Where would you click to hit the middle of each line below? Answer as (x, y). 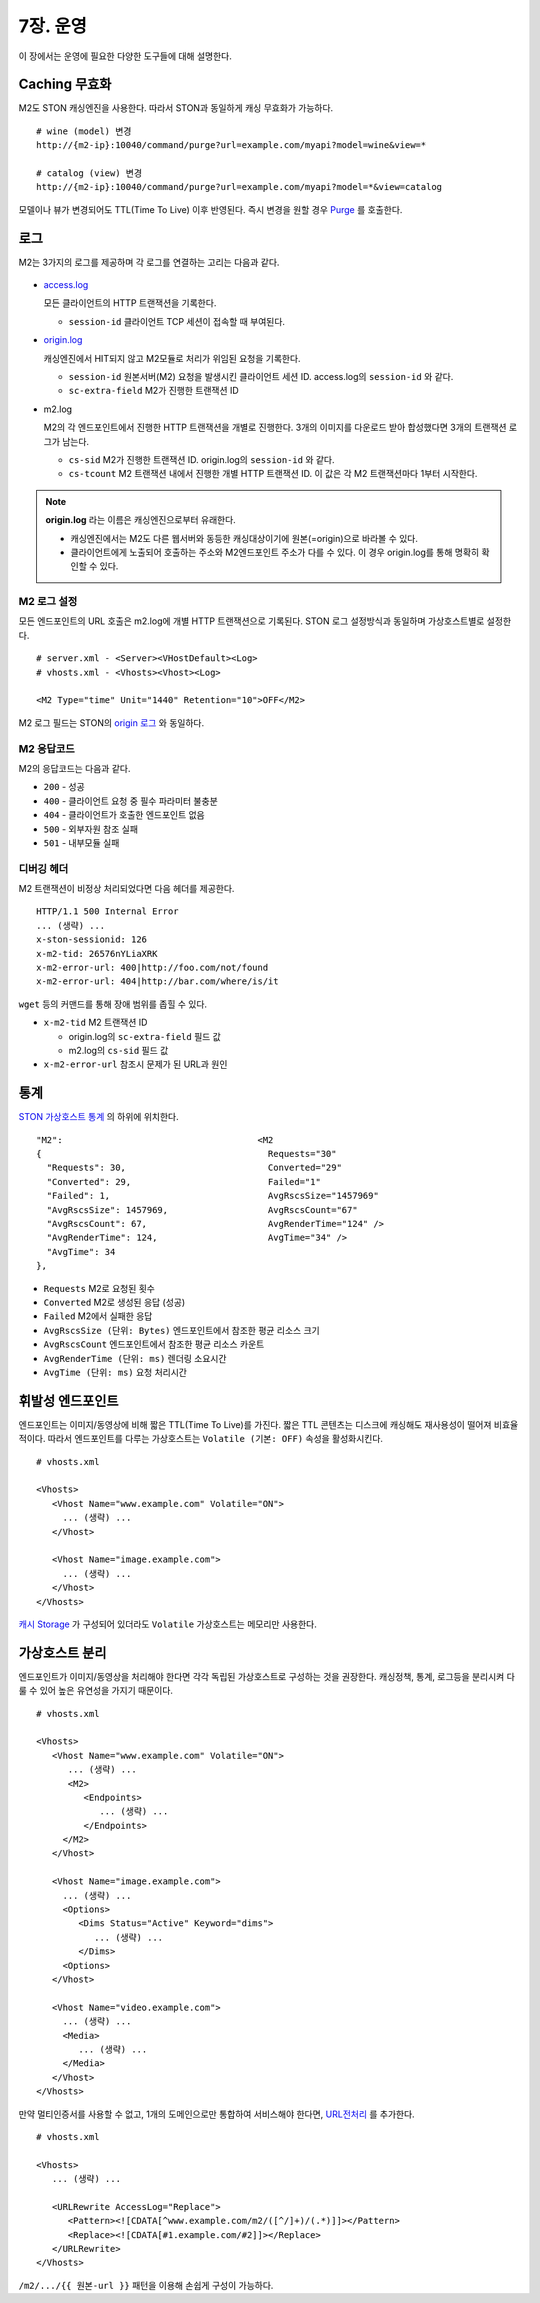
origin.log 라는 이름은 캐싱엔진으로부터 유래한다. (141, 520)
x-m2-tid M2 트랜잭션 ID (95, 1022)
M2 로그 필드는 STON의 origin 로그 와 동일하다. (111, 722)
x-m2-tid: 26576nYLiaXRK (97, 953)
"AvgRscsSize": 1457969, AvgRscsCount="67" (202, 1209)
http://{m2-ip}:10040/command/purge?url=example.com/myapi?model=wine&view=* (231, 145)
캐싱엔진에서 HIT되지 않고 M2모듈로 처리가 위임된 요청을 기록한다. (172, 358)
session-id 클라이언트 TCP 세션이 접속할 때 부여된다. (176, 321)
